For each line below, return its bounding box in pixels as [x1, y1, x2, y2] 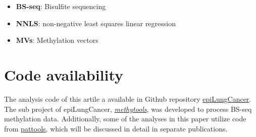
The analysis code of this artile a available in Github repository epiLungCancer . [4, 93, 251, 104]
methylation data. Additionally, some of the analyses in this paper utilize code [4, 113, 246, 124]
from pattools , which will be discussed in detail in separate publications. [4, 123, 228, 133]
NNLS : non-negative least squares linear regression [16, 18, 176, 28]
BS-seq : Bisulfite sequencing [16, 1, 106, 11]
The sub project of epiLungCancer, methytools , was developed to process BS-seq [4, 103, 252, 114]
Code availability [4, 64, 124, 85]
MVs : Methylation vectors [16, 35, 98, 45]
